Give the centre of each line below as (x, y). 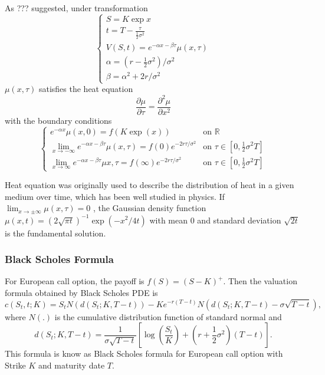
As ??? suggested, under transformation (76, 8)
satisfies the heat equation (86, 89)
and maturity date (72, 365)
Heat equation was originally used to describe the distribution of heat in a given (150, 185)
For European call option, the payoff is (75, 281)
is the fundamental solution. (55, 233)
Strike (15, 365)
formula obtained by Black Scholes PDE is (81, 292)
